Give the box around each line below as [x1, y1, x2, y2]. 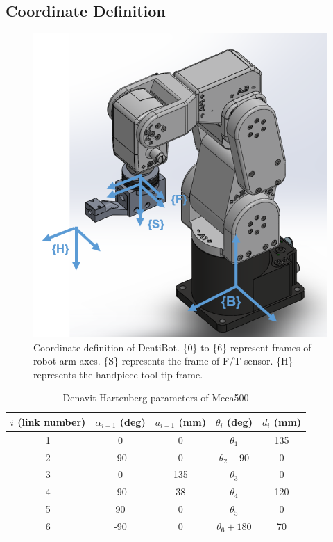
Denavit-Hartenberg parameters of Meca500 [62, 390, 249, 405]
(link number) [17, 414, 86, 429]
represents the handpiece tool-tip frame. [33, 367, 203, 381]
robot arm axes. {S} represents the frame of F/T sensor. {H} [33, 353, 293, 368]
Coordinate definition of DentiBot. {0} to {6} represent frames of [33, 340, 311, 354]
